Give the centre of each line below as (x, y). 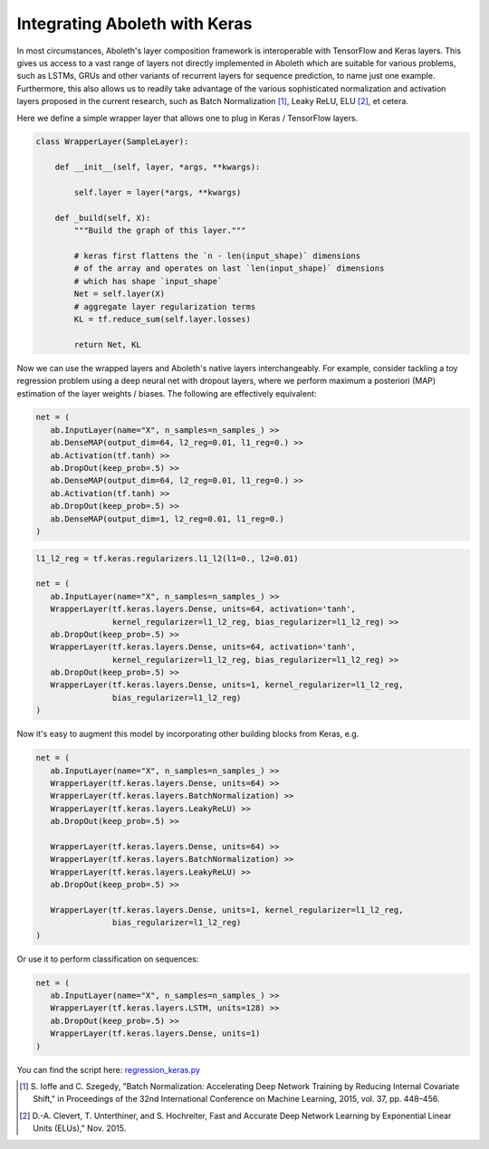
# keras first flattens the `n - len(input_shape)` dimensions (217, 256)
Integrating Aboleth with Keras (134, 24)
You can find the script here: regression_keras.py (109, 1069)
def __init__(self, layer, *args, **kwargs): (158, 167)
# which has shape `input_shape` (148, 281)
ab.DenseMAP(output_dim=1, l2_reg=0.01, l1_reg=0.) (167, 519)
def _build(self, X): (103, 218)
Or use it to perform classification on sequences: (108, 959)
